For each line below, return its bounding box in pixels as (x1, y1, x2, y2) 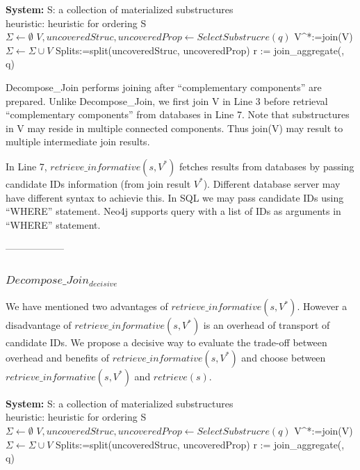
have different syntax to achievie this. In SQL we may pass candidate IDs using (6, 190, 344, 204)
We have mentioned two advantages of (6, 299, 168, 314)
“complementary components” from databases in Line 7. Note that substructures (6, 107, 350, 122)
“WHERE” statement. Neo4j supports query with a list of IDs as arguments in (6, 204, 341, 218)
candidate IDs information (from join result (6, 176, 191, 191)
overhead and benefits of (6, 350, 110, 364)
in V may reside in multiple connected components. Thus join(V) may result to (6, 120, 343, 135)
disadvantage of (6, 318, 72, 332)
